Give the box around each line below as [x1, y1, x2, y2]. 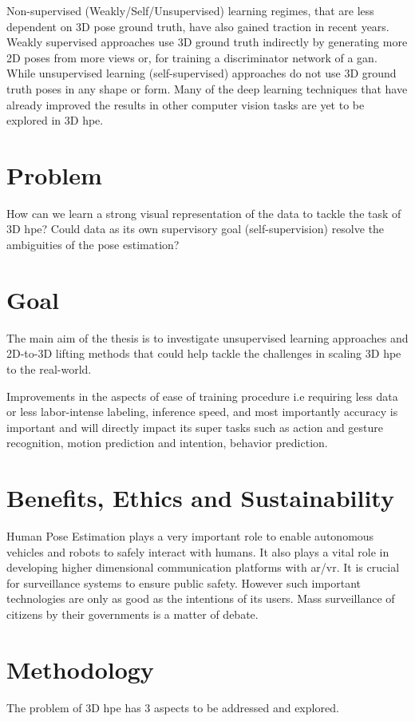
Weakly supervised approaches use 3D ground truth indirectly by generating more [6, 34, 408, 50]
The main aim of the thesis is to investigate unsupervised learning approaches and [6, 329, 409, 346]
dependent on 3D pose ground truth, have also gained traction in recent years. [6, 18, 389, 34]
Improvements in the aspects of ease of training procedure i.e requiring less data [6, 387, 398, 404]
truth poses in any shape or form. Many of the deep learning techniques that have [6, 80, 408, 97]
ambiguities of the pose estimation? [6, 236, 180, 253]
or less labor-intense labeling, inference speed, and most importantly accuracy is [6, 403, 398, 420]
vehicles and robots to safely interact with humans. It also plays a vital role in [6, 543, 389, 560]
